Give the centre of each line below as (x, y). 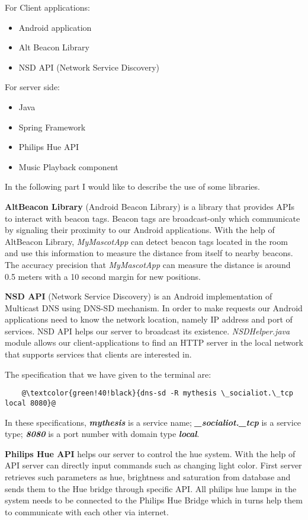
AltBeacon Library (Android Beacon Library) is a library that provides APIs (150, 206)
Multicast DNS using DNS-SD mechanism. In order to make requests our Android (154, 307)
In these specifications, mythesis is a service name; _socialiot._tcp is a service (153, 422)
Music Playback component (68, 166)
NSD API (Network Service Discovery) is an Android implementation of (139, 296)
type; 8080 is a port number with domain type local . (102, 434)
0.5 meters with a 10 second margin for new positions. (103, 276)
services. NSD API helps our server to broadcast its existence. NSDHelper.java (147, 331)
